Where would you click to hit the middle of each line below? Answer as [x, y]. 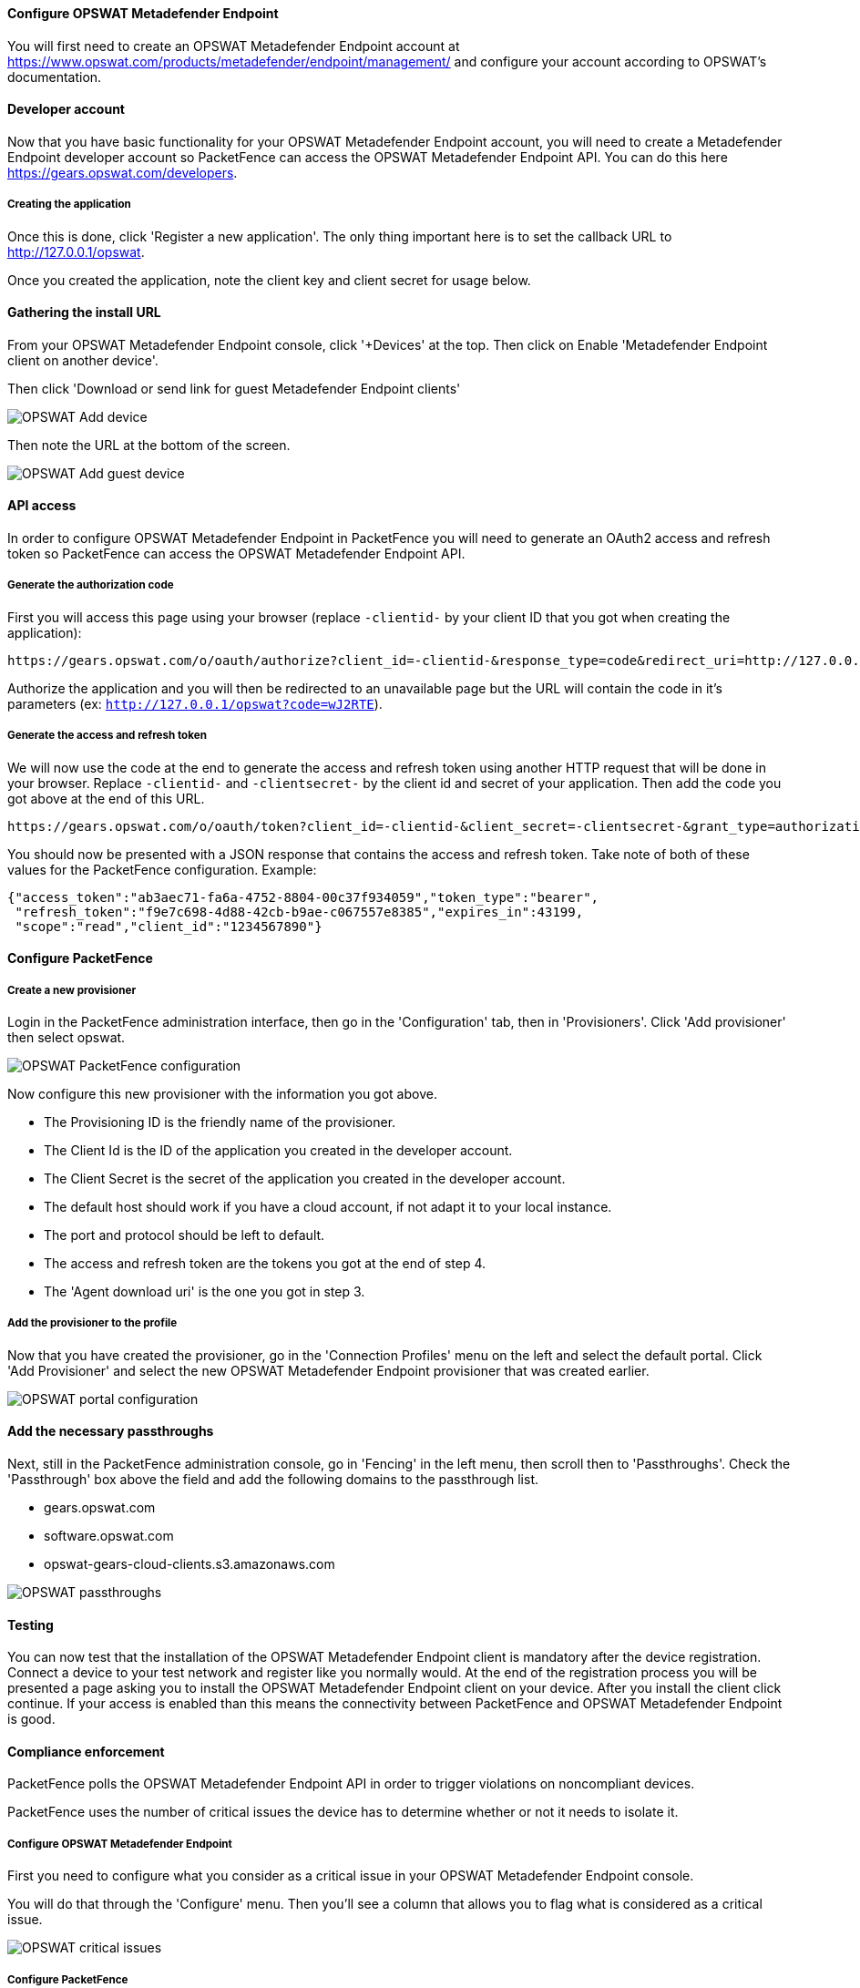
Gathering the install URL [84, 313]
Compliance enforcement [86, 1751]
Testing [31, 1624]
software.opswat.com [109, 1536]
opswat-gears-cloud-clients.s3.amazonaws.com [189, 1564]
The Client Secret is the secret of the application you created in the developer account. [305, 1178]
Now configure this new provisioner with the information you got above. [222, 1094]
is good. [31, 1719]
